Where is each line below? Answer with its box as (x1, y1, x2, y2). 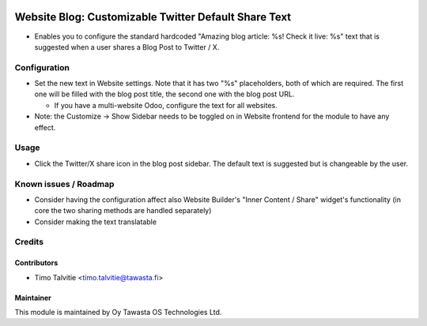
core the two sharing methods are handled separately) (34, 206, 212, 215)
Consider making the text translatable (34, 217, 157, 227)
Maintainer (14, 293, 51, 302)
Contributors (14, 258, 59, 268)
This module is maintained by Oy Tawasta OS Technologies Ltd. (14, 308, 222, 317)
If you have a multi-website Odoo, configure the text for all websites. (54, 100, 278, 110)
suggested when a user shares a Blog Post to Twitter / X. (34, 42, 220, 51)
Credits (14, 237, 43, 248)
